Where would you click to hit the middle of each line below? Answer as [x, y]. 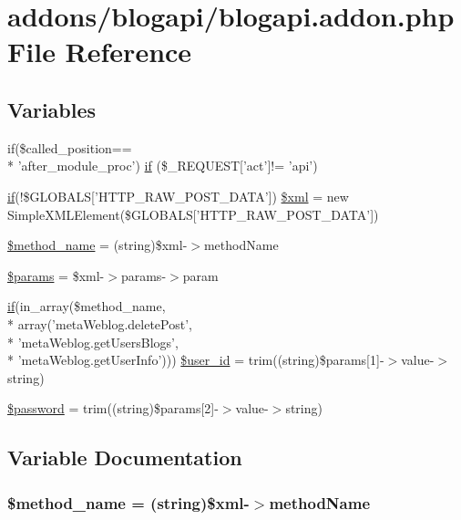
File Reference [100, 52]
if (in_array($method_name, [87, 306]
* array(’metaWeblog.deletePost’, [100, 323]
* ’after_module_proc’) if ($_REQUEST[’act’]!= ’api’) [163, 166]
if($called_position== [70, 147]
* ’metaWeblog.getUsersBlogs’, [93, 342]
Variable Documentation [125, 458]
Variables [52, 109]
